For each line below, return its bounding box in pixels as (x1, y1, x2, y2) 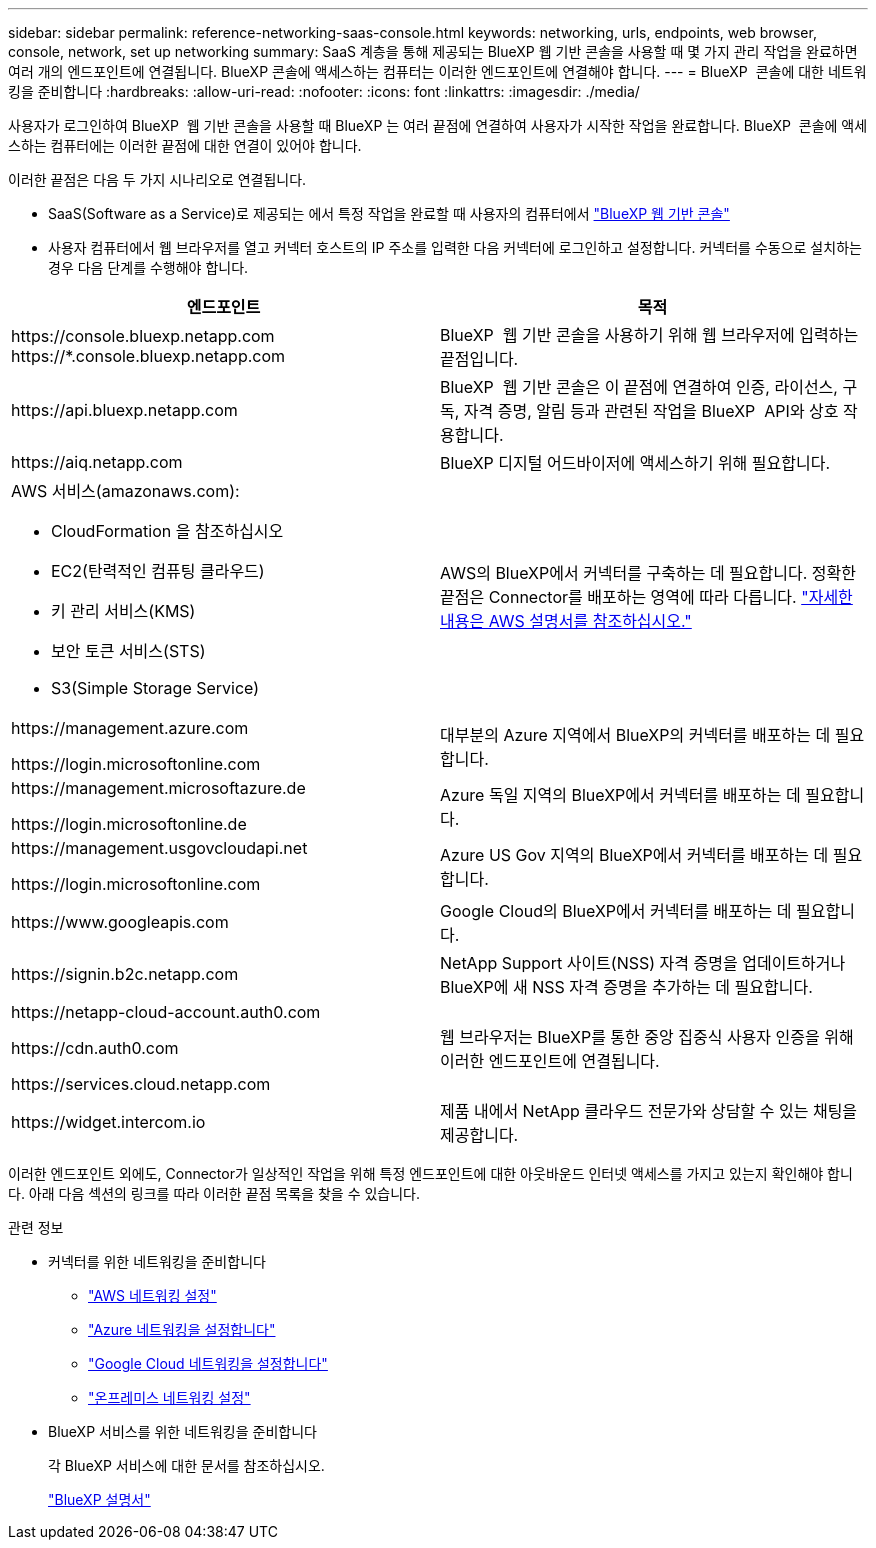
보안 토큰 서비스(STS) (51, 641, 206, 661)
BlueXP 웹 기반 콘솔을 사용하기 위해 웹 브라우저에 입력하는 (440, 325, 859, 345)
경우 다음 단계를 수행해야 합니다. (48, 259, 249, 276)
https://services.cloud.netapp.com (11, 1074, 271, 1094)
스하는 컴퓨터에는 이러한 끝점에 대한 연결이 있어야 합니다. (8, 137, 362, 154)
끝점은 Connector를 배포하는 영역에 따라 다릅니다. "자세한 (440, 587, 853, 607)
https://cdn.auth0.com (11, 1038, 179, 1058)
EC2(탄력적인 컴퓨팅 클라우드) (51, 561, 265, 581)
